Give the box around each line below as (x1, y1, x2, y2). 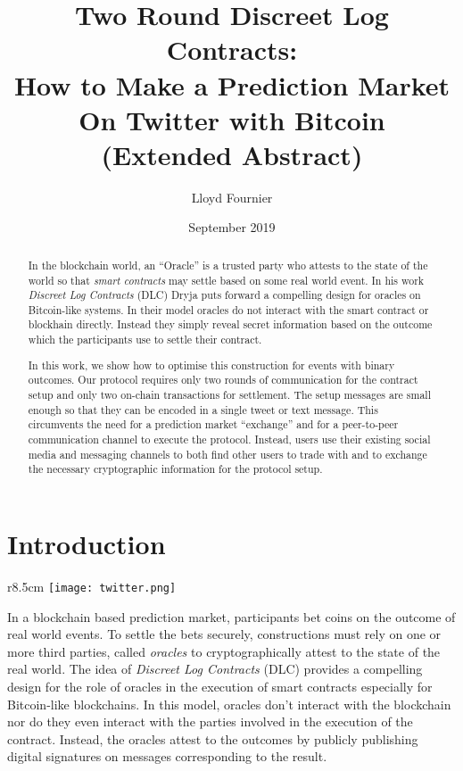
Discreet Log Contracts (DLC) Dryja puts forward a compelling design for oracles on (28, 287, 421, 303)
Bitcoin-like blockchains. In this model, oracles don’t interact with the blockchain (7, 694, 451, 713)
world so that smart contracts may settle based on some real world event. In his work (28, 272, 425, 287)
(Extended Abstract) (101, 136, 363, 172)
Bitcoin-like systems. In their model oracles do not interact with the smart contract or (28, 302, 429, 317)
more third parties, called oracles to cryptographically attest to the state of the (7, 642, 441, 660)
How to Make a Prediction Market (13, 66, 451, 103)
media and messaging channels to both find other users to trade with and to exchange (28, 446, 427, 461)
